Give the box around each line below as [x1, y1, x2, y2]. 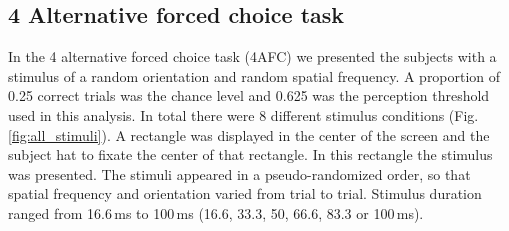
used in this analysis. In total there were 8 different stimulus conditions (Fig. [8, 104, 479, 125]
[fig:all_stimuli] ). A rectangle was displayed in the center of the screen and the [8, 124, 490, 145]
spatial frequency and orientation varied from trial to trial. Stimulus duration [8, 183, 482, 204]
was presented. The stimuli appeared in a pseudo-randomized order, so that [8, 163, 471, 184]
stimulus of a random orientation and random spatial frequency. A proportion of [8, 65, 501, 86]
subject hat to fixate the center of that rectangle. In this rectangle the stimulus [8, 144, 493, 165]
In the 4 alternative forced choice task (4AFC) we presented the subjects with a [8, 46, 497, 67]
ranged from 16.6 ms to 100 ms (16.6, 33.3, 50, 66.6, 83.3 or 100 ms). [8, 202, 424, 223]
